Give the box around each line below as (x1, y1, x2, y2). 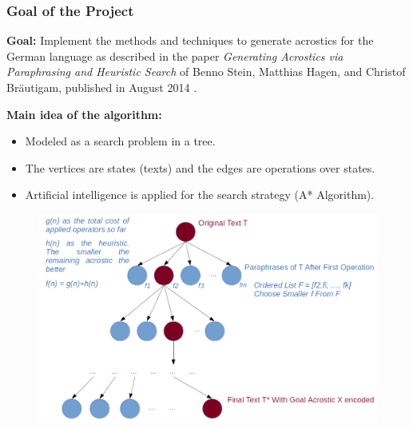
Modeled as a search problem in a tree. (25, 133, 216, 149)
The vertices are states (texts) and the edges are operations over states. (25, 159, 375, 176)
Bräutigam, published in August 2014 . (6, 79, 197, 95)
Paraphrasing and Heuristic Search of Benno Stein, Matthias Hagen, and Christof (6, 63, 406, 80)
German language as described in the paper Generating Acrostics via (6, 47, 344, 64)
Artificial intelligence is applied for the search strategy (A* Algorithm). (25, 186, 375, 203)
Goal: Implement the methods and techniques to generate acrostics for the (6, 32, 374, 49)
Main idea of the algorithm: (6, 105, 162, 122)
